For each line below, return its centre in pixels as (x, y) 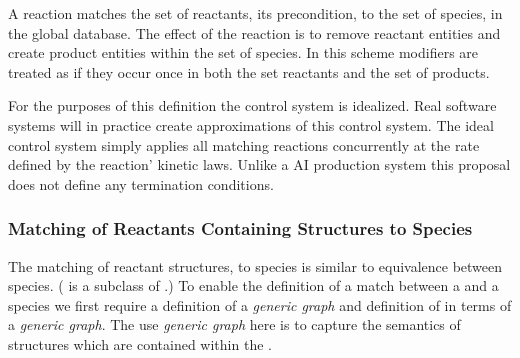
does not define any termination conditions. (141, 183)
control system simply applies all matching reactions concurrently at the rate (244, 144)
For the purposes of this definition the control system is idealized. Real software (252, 105)
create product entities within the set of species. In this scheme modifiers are (243, 52)
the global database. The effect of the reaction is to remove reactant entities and (254, 32)
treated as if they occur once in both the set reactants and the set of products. (249, 71)
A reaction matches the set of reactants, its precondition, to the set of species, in (255, 13)
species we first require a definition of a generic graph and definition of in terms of (260, 304)
